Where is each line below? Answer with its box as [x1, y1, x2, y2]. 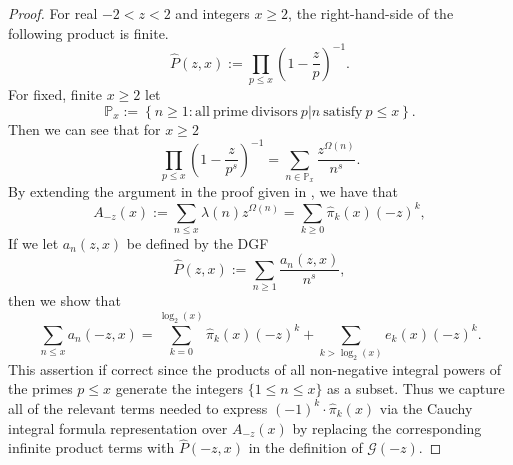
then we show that [8, 290, 121, 311]
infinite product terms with [8, 437, 175, 458]
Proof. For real [8, 3, 98, 23]
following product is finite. [8, 22, 169, 43]
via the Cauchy [379, 397, 473, 418]
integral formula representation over [8, 417, 228, 438]
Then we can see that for [8, 118, 161, 139]
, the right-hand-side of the [288, 3, 454, 23]
